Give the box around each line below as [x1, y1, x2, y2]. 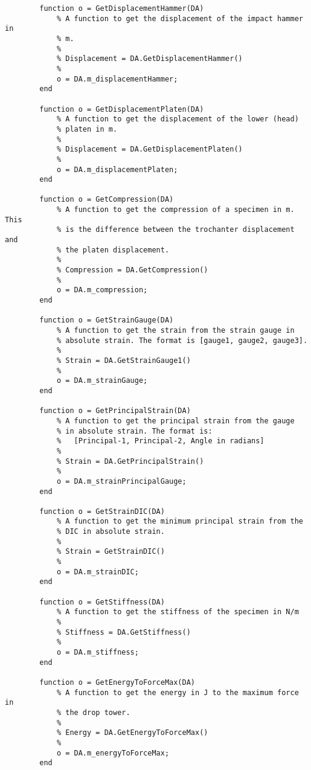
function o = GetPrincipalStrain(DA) [39, 406, 191, 415]
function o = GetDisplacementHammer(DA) [39, 4, 204, 13]
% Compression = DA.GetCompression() [56, 266, 208, 275]
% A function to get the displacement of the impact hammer [56, 14, 303, 23]
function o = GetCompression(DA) [39, 195, 174, 204]
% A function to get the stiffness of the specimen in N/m [56, 608, 299, 617]
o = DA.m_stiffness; [56, 648, 139, 656]
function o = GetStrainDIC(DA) [39, 507, 165, 516]
